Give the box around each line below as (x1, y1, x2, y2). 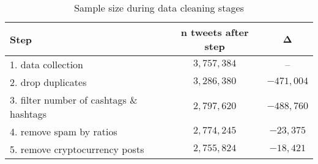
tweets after (190, 25, 249, 39)
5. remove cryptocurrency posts (10, 142, 144, 156)
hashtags (10, 107, 47, 121)
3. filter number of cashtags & (10, 93, 138, 107)
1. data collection (10, 57, 84, 71)
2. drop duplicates (10, 75, 87, 89)
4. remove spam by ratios (10, 124, 117, 138)
